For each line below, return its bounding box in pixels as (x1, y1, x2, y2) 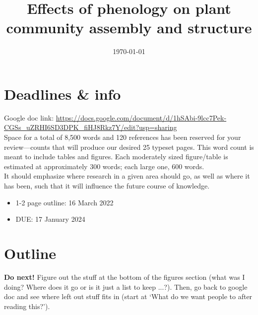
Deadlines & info (4, 83, 121, 104)
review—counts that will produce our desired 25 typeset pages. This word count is (4, 141, 254, 152)
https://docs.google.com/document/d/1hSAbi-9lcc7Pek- (56, 112, 227, 123)
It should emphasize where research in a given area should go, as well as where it (4, 171, 250, 181)
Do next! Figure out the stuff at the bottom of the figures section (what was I (4, 271, 245, 282)
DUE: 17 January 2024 (15, 214, 85, 224)
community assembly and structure (6, 17, 252, 38)
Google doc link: (4, 112, 54, 123)
